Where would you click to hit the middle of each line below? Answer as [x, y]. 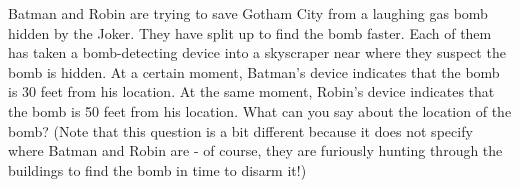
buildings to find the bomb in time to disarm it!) [157, 169]
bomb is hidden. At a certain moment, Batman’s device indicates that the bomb [254, 71]
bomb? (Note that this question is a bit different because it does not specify [240, 130]
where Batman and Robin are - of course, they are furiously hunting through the [255, 150]
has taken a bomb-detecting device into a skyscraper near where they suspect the [257, 52]
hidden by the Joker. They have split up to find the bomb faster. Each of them [250, 32]
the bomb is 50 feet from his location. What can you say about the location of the [260, 110]
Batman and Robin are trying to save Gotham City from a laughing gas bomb [248, 13]
